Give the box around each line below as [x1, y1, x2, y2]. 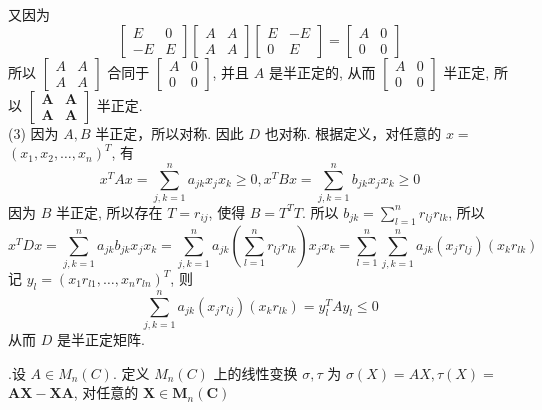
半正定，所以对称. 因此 [95, 122, 244, 143]
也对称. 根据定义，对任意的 [264, 122, 442, 143]
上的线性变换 [213, 362, 298, 383]
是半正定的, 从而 [268, 61, 376, 82]
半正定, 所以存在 [55, 201, 163, 222]
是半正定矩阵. [56, 328, 145, 349]
